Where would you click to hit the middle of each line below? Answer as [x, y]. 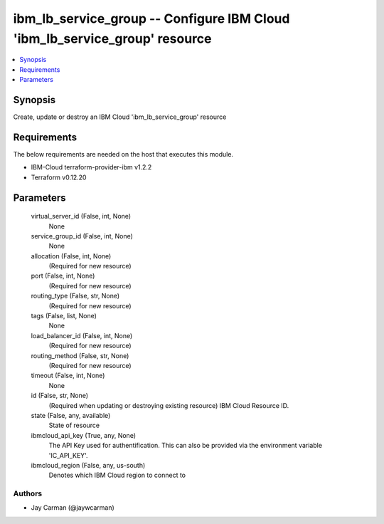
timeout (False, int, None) [68, 376]
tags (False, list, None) [64, 316]
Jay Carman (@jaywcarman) [73, 508]
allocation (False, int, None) [71, 256]
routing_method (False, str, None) [80, 355]
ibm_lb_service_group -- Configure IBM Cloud [151, 19]
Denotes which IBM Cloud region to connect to [117, 475]
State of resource [74, 425]
